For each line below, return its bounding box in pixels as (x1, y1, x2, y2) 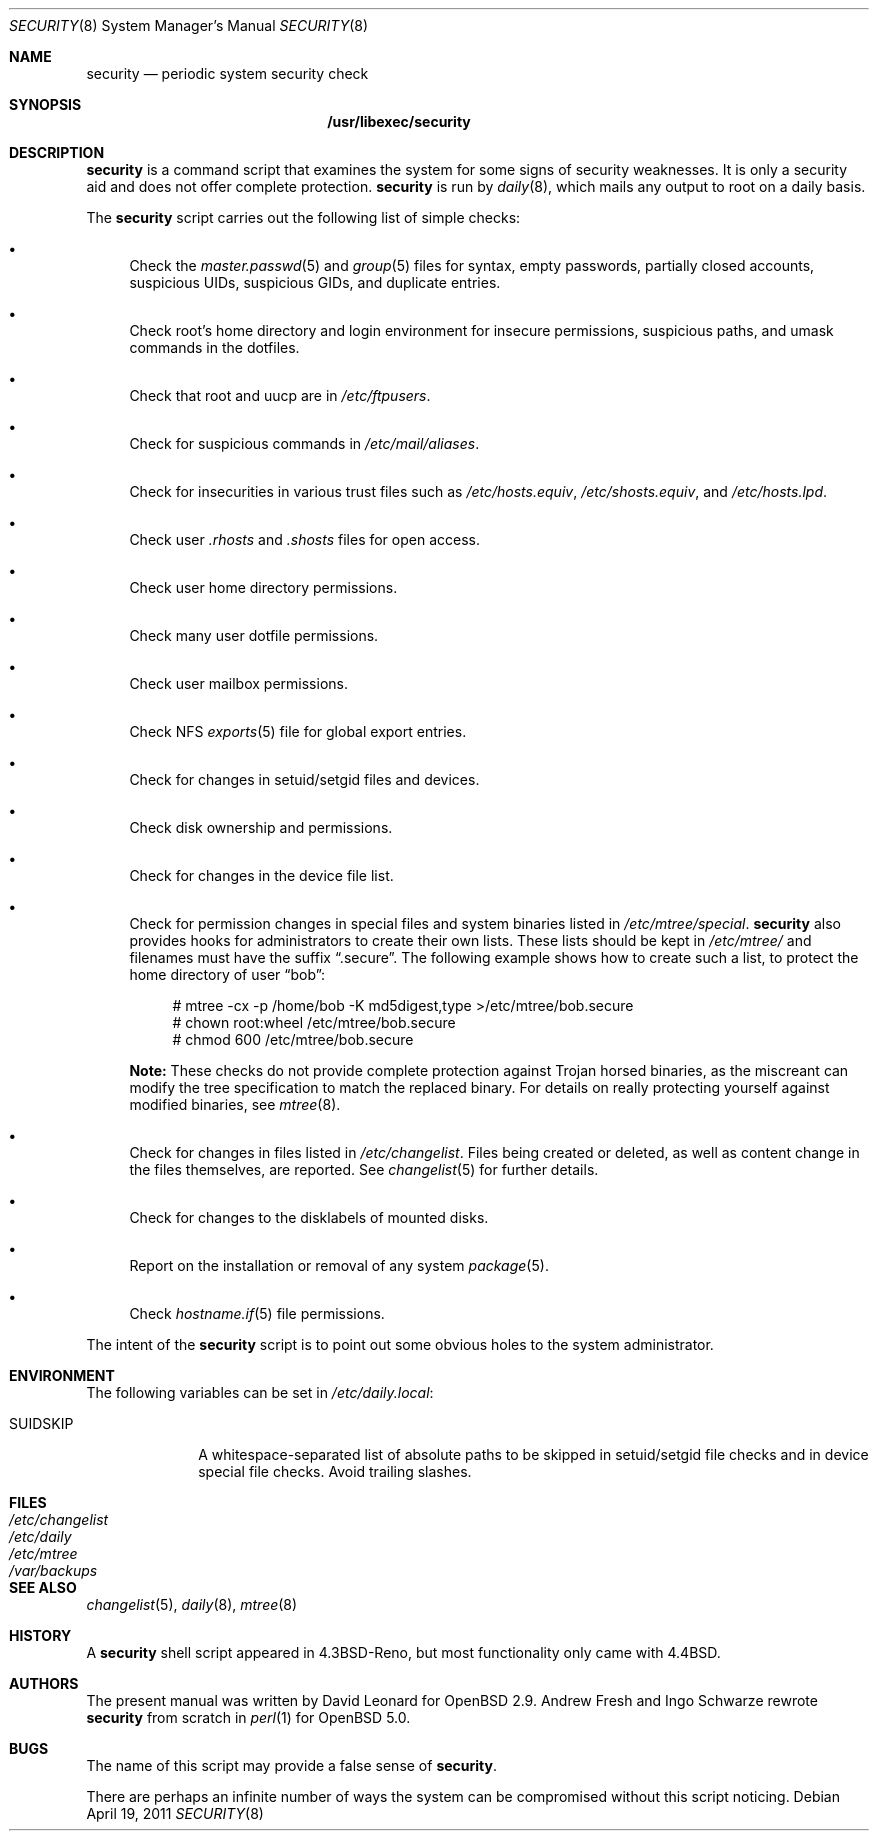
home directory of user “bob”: (129, 966, 326, 983)
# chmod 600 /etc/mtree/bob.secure (172, 1031, 414, 1048)
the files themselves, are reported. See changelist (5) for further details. (129, 1161, 599, 1178)
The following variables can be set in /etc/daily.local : (86, 1384, 434, 1401)
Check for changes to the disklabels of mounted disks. (129, 1209, 489, 1226)
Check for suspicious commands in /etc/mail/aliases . (129, 435, 480, 452)
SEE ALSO (9, 1579, 77, 1596)
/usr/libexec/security (327, 113, 471, 130)
